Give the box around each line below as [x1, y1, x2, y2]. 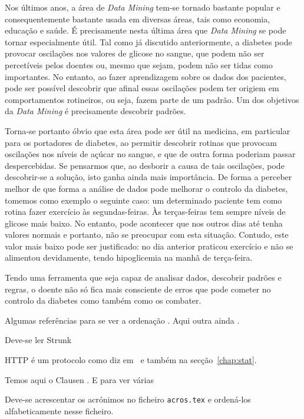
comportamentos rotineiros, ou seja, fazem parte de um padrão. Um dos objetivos [5, 93, 299, 105]
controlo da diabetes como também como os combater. [5, 294, 201, 307]
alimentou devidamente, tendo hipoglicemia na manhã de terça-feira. [5, 251, 253, 264]
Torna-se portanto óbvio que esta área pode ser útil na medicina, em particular [5, 124, 290, 137]
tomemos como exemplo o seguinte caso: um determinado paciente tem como [5, 194, 282, 206]
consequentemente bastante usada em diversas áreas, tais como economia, [5, 12, 270, 25]
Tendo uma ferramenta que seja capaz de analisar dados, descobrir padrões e [5, 271, 282, 284]
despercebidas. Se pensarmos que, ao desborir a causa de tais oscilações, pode [5, 159, 285, 171]
